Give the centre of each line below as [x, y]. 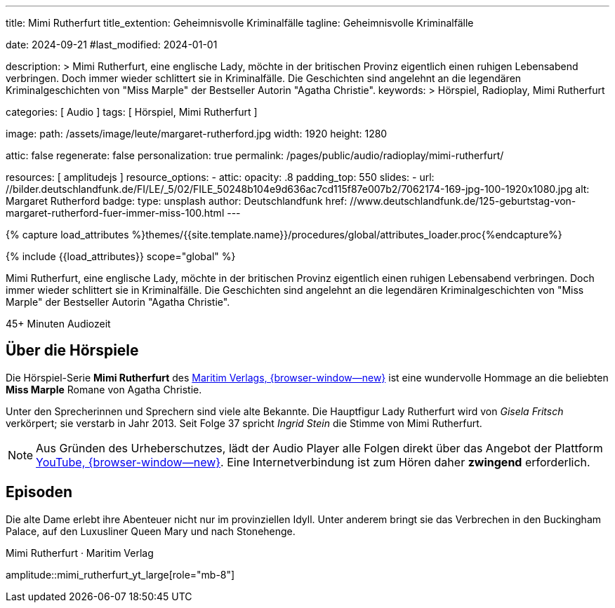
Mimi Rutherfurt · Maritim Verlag [80, 553]
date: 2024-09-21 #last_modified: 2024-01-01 [112, 45]
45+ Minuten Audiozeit [58, 324]
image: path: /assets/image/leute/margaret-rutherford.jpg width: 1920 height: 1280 [197, 134]
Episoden [39, 492]
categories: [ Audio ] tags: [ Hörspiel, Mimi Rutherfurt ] [132, 112]
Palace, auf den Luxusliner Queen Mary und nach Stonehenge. [151, 531]
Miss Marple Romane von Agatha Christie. [104, 389]
